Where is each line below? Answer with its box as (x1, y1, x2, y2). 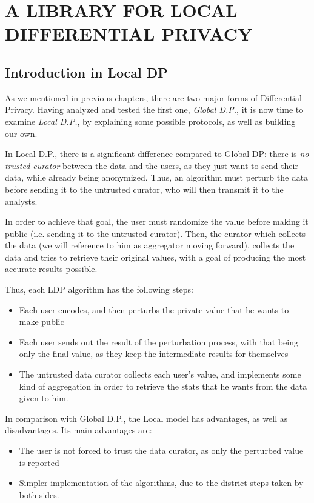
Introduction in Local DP (5, 62, 168, 81)
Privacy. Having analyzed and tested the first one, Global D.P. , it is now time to (5, 103, 304, 116)
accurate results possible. (5, 262, 98, 275)
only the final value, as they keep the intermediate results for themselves (19, 347, 289, 360)
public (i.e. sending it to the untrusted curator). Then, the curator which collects (5, 227, 306, 239)
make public (19, 315, 64, 328)
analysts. (5, 195, 38, 207)
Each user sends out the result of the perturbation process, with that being (19, 335, 298, 348)
